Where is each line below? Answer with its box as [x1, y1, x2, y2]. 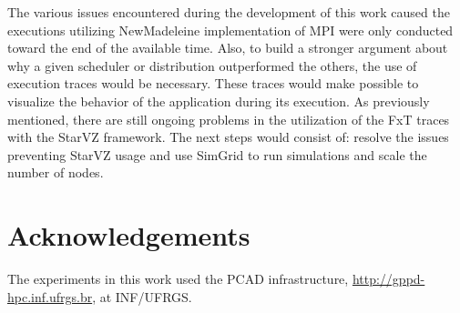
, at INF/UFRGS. [92, 287, 192, 306]
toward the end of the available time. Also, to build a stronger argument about [7, 38, 448, 57]
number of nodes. [7, 163, 104, 182]
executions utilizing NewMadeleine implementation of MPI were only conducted [7, 20, 454, 39]
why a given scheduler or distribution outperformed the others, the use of [7, 56, 417, 75]
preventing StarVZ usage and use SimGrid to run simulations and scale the [7, 145, 427, 164]
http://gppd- [352, 269, 425, 288]
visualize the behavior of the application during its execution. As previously [7, 91, 430, 110]
